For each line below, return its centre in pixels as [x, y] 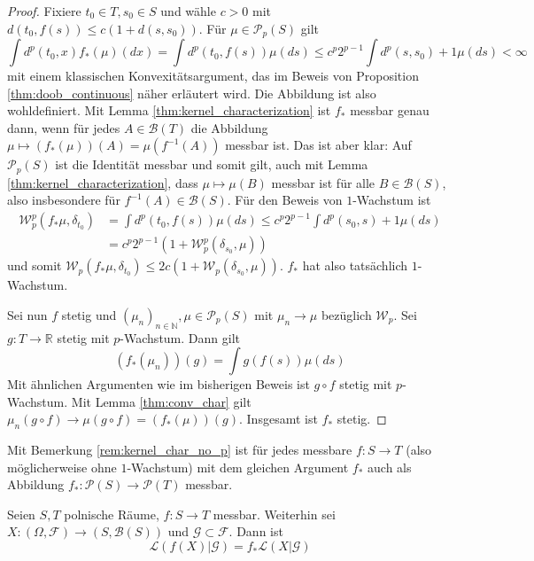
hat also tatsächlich [355, 265]
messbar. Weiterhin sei [274, 514]
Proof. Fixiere [44, 11]
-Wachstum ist [392, 200]
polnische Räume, [112, 514]
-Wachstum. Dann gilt [180, 337]
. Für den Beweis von [285, 200]
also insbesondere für [64, 200]
